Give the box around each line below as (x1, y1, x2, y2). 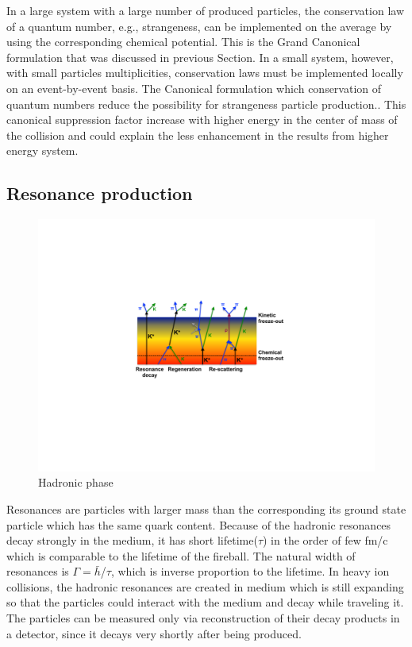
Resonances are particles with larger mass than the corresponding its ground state (6, 500, 406, 517)
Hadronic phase (38, 474, 114, 491)
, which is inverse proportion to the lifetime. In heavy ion (110, 563, 390, 580)
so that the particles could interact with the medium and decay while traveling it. (6, 594, 404, 610)
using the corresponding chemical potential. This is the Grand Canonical (6, 33, 360, 50)
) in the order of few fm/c (263, 532, 388, 549)
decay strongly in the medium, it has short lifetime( (6, 532, 258, 549)
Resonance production (6, 181, 193, 206)
